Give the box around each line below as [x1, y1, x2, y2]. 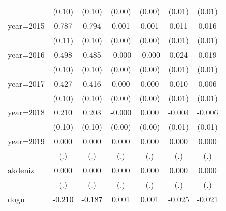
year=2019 [8, 135, 45, 147]
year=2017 [8, 78, 45, 89]
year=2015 [8, 20, 45, 31]
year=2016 [8, 49, 45, 60]
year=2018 [8, 106, 45, 118]
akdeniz [8, 164, 34, 176]
